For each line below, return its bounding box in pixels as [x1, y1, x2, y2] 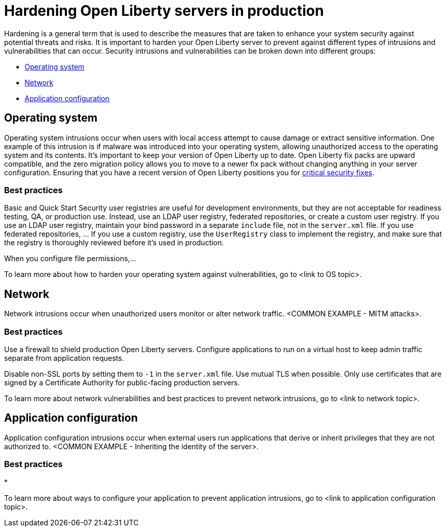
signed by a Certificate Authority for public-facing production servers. [4, 378, 240, 387]
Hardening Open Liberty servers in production [4, 2, 324, 19]
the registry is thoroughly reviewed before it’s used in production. [4, 238, 224, 247]
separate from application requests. [4, 353, 124, 362]
